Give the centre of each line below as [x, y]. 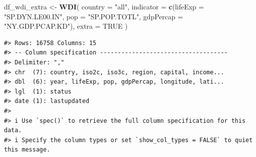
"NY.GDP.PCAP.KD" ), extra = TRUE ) [66, 26]
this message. [27, 150]
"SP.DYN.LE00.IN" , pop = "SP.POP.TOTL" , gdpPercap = [94, 16]
